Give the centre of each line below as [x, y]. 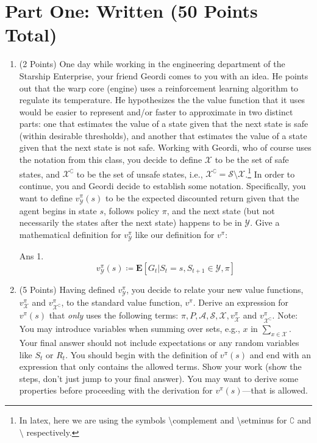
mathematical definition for [70, 234]
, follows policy [131, 210]
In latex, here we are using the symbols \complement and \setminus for [153, 420]
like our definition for [175, 234]
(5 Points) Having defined [67, 289]
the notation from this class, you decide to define [111, 160]
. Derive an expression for [241, 302]
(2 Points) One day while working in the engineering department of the [152, 64]
